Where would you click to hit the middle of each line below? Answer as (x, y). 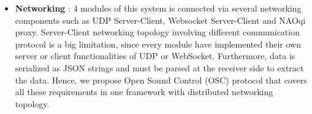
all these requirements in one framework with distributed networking (144, 92)
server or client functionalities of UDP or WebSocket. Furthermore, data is (155, 56)
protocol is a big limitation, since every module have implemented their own (158, 44)
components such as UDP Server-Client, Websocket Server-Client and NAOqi (160, 20)
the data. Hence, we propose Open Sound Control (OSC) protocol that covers (161, 80)
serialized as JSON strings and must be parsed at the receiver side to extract (159, 67)
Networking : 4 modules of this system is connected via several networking (158, 8)
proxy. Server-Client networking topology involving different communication (157, 32)
